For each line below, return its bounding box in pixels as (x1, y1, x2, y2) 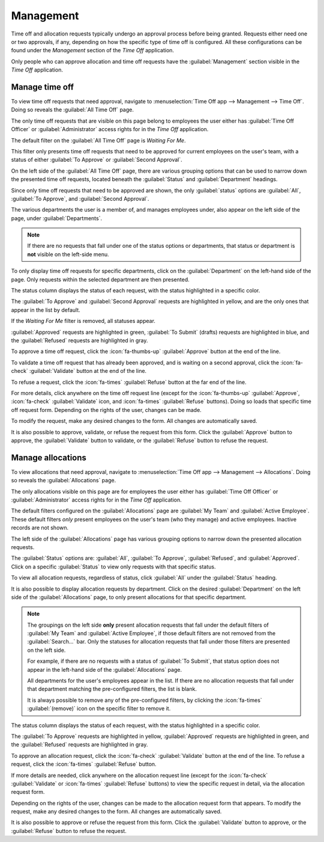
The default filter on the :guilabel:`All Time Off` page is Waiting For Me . (11, 137, 186, 144)
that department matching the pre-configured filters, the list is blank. (27, 686, 197, 693)
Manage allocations (11, 452, 87, 462)
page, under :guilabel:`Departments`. (11, 214, 102, 222)
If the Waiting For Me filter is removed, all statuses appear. (11, 318, 156, 325)
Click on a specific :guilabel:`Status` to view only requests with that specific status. (11, 563, 216, 570)
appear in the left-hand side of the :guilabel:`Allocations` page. (27, 666, 182, 673)
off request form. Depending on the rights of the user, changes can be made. (11, 406, 202, 413)
